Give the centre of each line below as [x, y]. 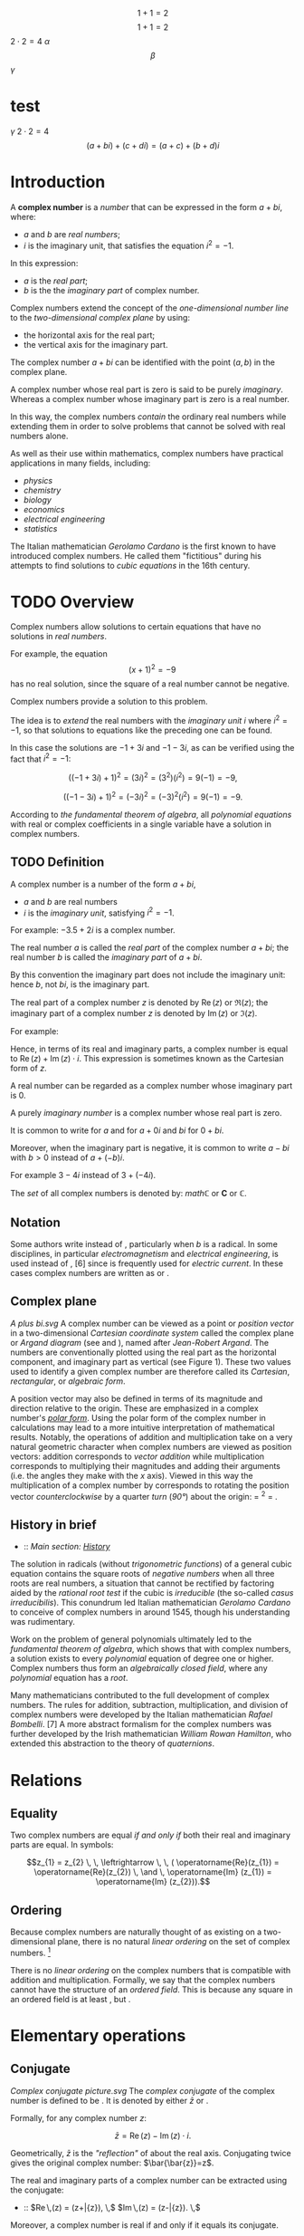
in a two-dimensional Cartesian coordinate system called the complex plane [152, 1333]
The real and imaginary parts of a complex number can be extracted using [149, 2180]
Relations [46, 1780]
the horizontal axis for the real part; [89, 335]
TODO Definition [57, 863]
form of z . [29, 1069]
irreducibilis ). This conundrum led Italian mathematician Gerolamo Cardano [151, 1603]
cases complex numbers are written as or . [90, 1273]
